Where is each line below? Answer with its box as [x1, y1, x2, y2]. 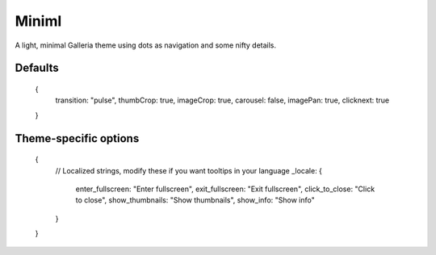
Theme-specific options [15, 132, 140, 145]
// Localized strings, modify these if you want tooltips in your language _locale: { [55, 165, 323, 175]
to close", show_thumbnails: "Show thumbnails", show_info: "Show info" [75, 195, 315, 205]
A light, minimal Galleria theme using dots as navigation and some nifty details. [15, 40, 277, 50]
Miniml [15, 12, 62, 30]
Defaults [15, 61, 60, 75]
